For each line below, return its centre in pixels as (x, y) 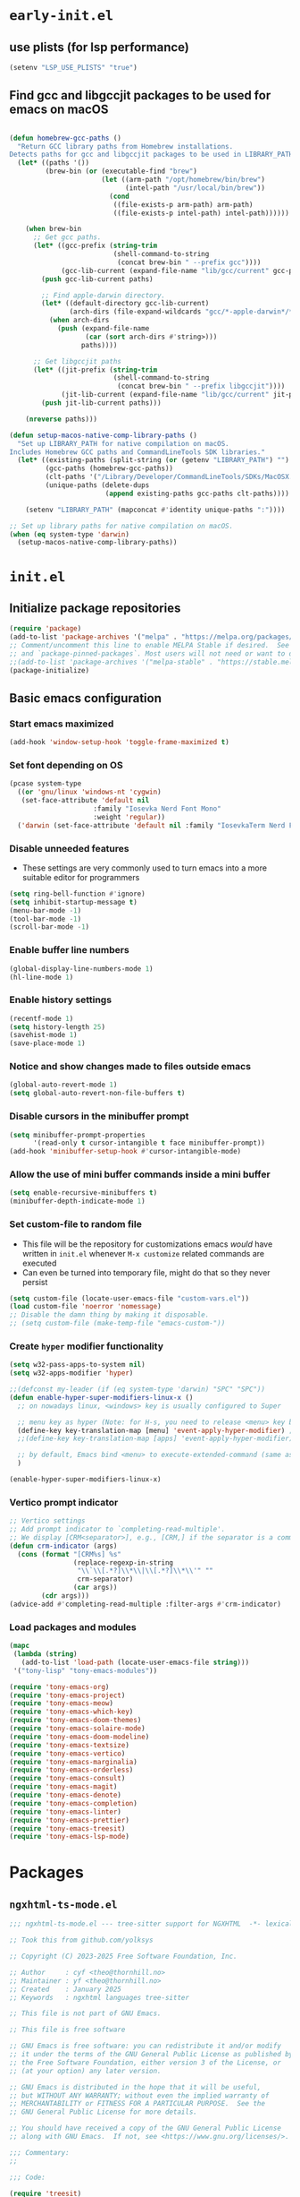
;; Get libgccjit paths (77, 361)
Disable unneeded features (69, 848)
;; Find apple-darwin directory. (104, 295)
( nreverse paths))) (62, 419)
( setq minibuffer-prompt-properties (77, 1135)
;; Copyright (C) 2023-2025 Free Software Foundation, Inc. (124, 1957)
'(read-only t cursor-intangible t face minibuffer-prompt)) (149, 1143)
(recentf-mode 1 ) (42, 1018)
